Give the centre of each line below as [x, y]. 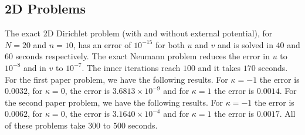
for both [170, 44]
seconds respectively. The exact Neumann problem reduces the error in [143, 56]
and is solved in [245, 44]
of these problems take [45, 125]
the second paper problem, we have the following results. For [114, 102]
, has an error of [102, 44]
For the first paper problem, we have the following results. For [116, 79]
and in [35, 67]
